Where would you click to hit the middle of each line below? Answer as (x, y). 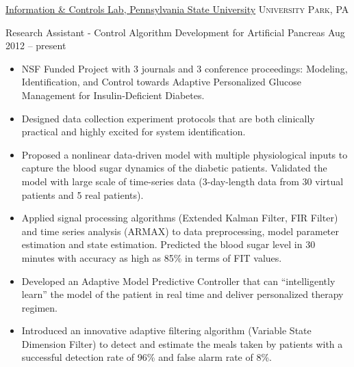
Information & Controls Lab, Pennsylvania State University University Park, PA (177, 9)
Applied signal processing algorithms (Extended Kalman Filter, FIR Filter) (180, 218)
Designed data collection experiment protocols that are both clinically (168, 118)
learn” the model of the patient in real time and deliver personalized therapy (182, 294)
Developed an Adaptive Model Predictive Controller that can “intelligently (178, 281)
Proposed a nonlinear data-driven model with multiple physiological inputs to (185, 154)
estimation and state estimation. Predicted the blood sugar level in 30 (168, 244)
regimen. (39, 307)
